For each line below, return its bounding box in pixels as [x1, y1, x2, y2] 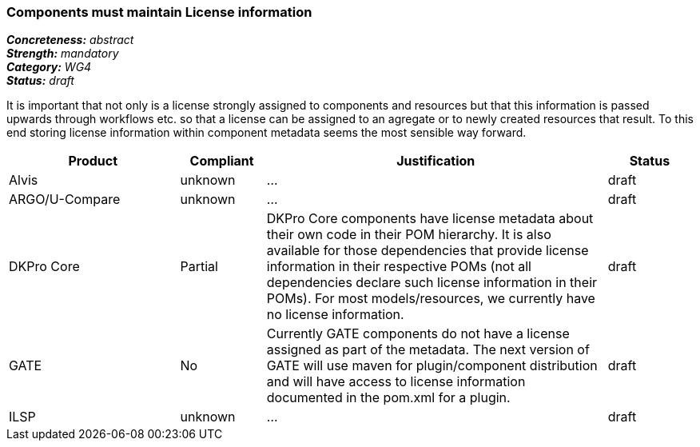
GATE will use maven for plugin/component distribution [266, 357, 598, 374]
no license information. [266, 306, 404, 323]
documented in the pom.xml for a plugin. [266, 389, 511, 406]
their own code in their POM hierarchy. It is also [266, 226, 551, 243]
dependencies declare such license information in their [266, 274, 598, 291]
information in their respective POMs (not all [266, 258, 531, 275]
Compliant [189, 153, 254, 170]
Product [68, 153, 118, 170]
